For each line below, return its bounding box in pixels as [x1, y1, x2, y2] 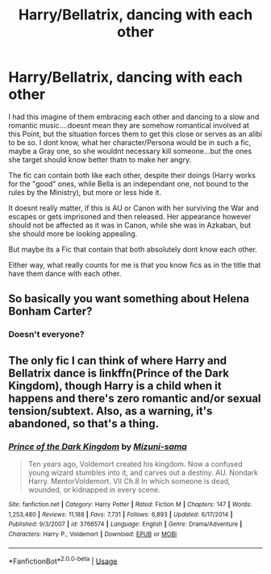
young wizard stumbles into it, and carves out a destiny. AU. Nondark [27, 468, 258, 477]
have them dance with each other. [8, 268, 122, 278]
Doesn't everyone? [8, 329, 85, 340]
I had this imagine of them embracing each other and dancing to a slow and [8, 111, 260, 122]
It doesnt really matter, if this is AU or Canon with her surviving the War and [8, 203, 260, 213]
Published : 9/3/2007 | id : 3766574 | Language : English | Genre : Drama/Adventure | [8, 520, 243, 529]
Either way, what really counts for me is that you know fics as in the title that [8, 260, 261, 269]
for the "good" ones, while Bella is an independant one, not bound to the [8, 179, 248, 189]
